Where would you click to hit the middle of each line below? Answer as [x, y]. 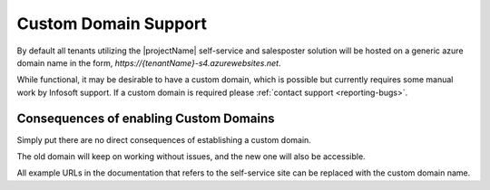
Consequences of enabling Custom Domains [146, 118]
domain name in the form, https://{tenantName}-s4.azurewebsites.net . [149, 62]
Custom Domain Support [112, 24]
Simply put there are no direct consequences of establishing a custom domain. [164, 139]
